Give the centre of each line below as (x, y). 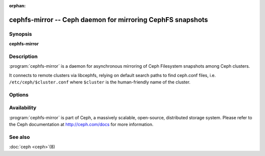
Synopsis (20, 34)
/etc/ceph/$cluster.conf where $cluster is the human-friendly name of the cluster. (100, 82)
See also (20, 137)
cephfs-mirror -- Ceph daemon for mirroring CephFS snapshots (108, 20)
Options (19, 95)
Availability (23, 108)
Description (23, 56)
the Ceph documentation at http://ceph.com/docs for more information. (81, 125)
